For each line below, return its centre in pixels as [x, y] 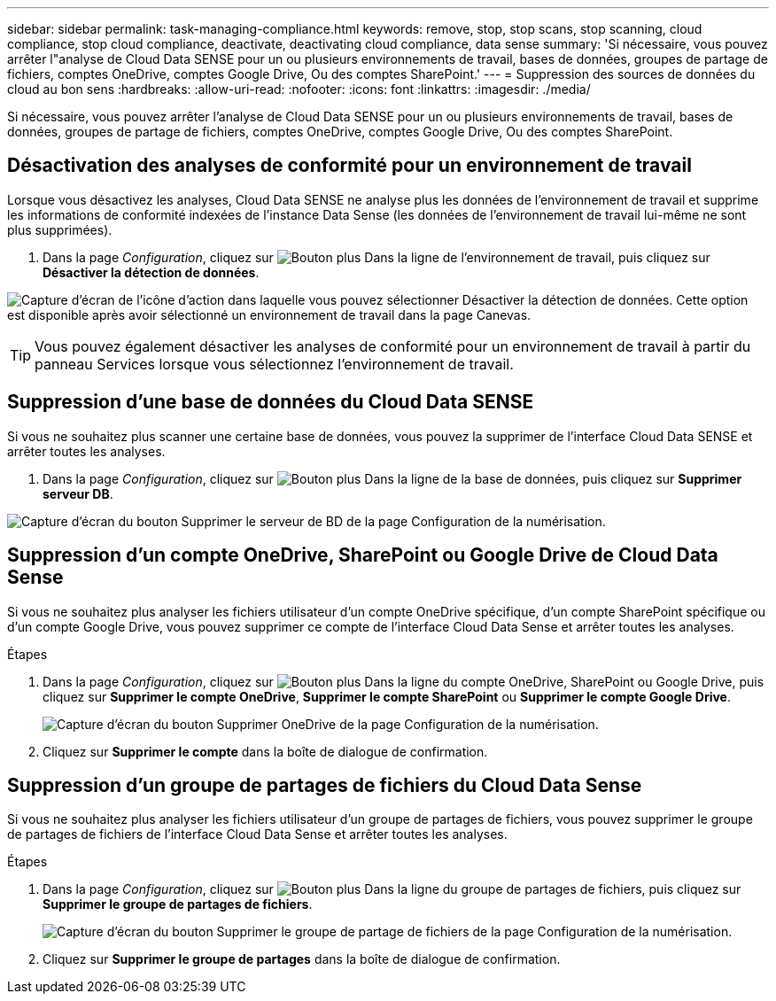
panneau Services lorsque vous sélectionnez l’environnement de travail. [274, 364]
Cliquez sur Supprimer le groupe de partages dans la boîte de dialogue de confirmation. [302, 959]
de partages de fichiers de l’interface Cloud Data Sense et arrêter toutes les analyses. [257, 834]
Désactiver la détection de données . [151, 272]
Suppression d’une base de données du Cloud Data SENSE [271, 402]
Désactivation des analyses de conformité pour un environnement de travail [349, 166]
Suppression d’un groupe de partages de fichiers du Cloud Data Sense [325, 785]
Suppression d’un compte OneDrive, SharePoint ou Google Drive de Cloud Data [363, 555]
